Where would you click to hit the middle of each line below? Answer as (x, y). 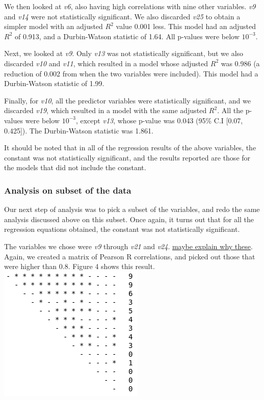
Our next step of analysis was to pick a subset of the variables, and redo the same (132, 209)
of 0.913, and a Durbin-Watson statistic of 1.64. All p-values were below (127, 36)
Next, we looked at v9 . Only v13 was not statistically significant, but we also (124, 53)
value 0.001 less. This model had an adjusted (186, 26)
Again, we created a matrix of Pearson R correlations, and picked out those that (130, 256)
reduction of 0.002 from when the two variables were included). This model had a (131, 73)
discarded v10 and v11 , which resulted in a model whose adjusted (106, 63)
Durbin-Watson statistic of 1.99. (54, 83)
